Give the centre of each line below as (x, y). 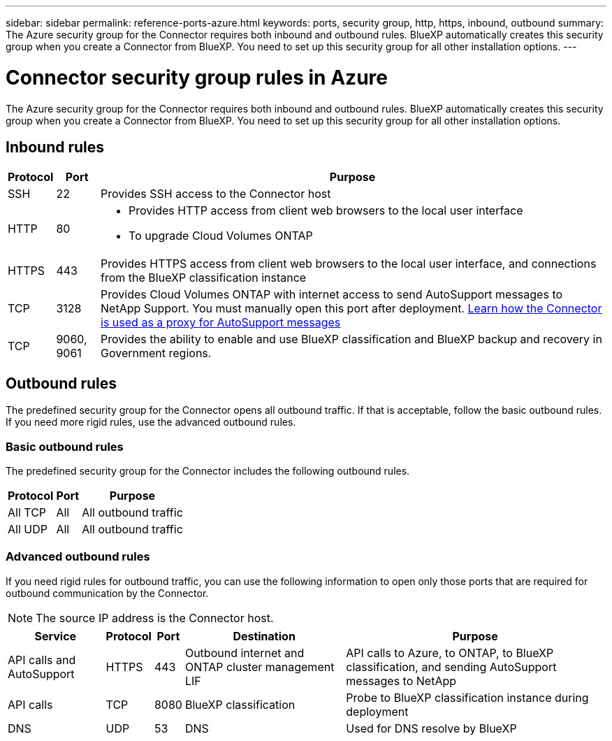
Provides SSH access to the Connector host (216, 194)
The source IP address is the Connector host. (155, 618)
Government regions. (156, 353)
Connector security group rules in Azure (197, 77)
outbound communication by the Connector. (107, 593)
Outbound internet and (245, 653)
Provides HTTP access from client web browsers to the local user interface (326, 211)
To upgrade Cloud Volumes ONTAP (221, 236)
